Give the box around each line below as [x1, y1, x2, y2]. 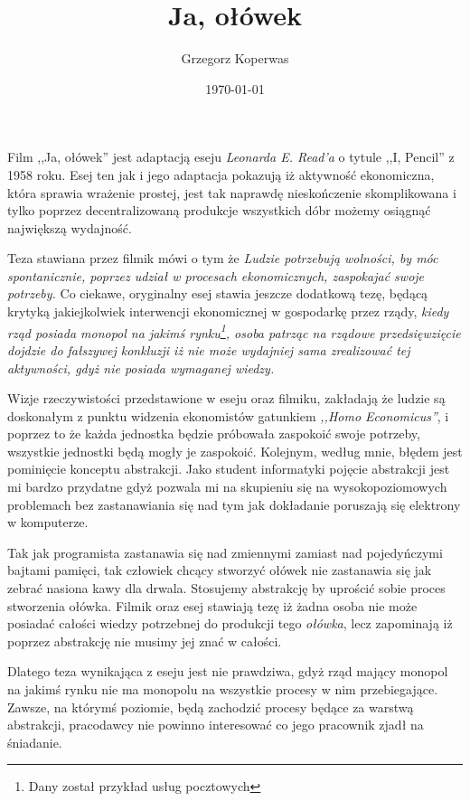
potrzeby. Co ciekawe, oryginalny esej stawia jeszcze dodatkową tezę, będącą [7, 284, 428, 303]
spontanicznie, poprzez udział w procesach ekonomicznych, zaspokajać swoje [7, 266, 425, 285]
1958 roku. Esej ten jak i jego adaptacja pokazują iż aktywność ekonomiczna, [7, 165, 435, 184]
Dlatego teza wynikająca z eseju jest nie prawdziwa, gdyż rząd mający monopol [7, 662, 448, 681]
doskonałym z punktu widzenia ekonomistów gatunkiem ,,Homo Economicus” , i [7, 406, 449, 425]
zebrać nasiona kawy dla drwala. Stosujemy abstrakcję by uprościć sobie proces [7, 579, 446, 598]
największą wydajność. [7, 218, 132, 237]
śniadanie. [7, 732, 62, 751]
